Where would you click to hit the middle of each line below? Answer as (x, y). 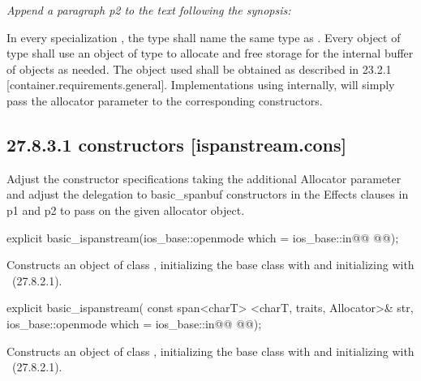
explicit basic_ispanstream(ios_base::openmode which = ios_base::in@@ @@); (203, 237)
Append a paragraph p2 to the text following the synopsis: (149, 10)
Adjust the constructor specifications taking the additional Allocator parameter (204, 178)
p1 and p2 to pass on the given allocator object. (126, 210)
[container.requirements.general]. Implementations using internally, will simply (201, 85)
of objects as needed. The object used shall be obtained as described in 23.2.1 (199, 68)
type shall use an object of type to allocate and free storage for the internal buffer (210, 53)
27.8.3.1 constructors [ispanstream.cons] (177, 144)
